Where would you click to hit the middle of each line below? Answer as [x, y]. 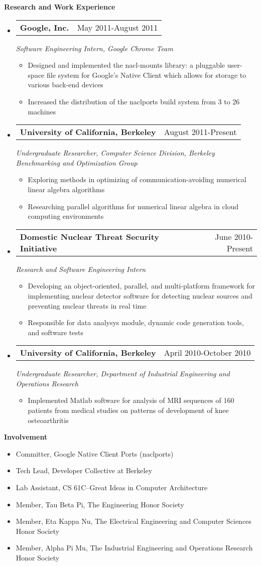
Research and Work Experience [60, 7]
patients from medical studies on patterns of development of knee [128, 410]
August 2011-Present [200, 132]
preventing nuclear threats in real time [87, 305]
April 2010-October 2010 [207, 353]
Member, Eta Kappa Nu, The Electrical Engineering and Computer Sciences [134, 521]
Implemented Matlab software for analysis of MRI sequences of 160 [131, 400]
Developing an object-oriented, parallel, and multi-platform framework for [141, 286]
